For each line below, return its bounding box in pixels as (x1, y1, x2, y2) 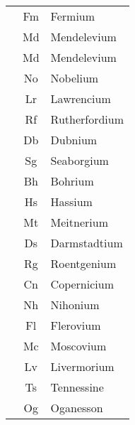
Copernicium (50, 276, 114, 292)
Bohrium (50, 173, 94, 189)
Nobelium (50, 70, 99, 86)
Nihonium (50, 296, 100, 313)
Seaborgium (50, 152, 109, 168)
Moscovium (50, 338, 107, 354)
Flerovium (50, 317, 101, 333)
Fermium (50, 8, 95, 24)
